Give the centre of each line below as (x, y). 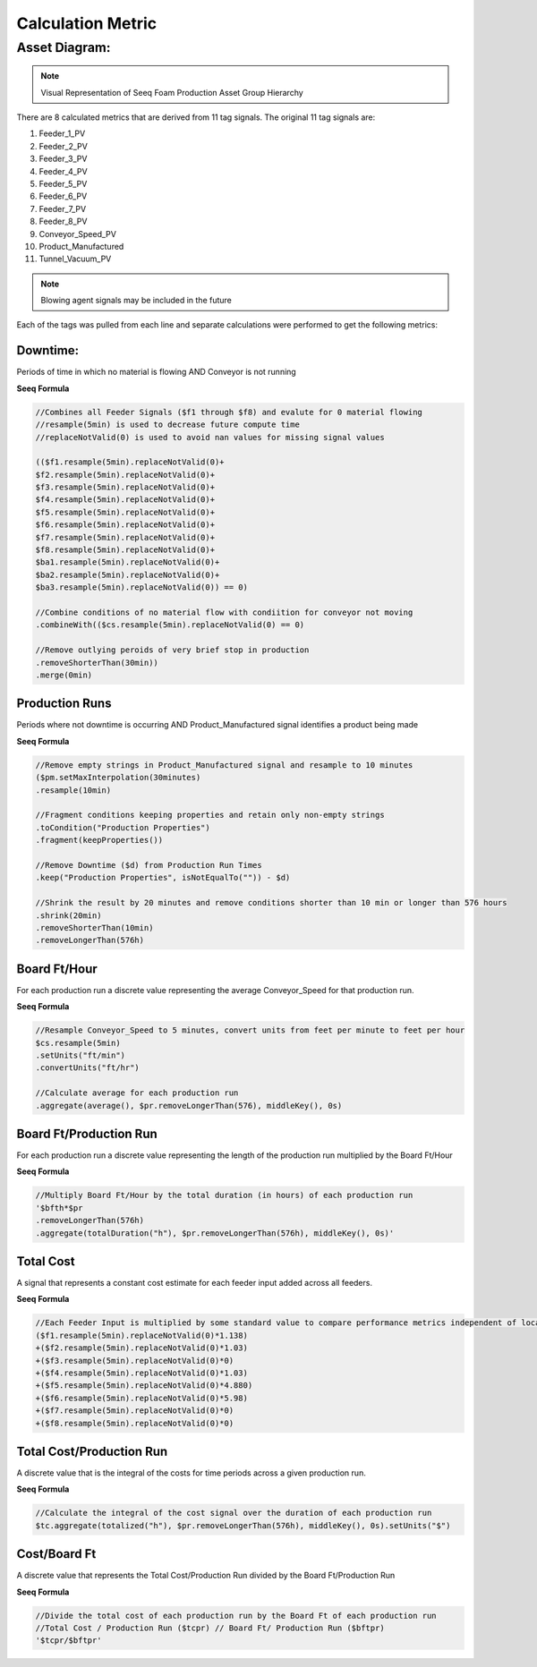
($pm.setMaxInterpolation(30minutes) (118, 778)
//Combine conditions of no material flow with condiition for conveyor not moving (224, 612)
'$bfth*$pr (59, 1208)
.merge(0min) (64, 675)
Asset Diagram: (64, 47)
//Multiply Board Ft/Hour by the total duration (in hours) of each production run (224, 1195)
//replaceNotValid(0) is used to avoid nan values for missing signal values (210, 437)
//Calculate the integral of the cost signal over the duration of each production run (234, 1513)
